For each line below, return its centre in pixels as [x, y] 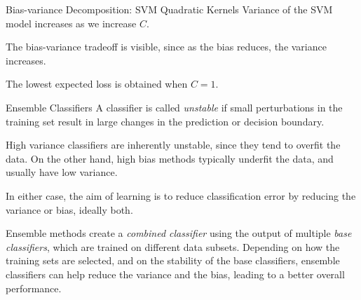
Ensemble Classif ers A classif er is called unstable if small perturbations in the [174, 107]
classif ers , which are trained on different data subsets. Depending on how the [173, 246]
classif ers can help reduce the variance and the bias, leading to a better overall [175, 274]
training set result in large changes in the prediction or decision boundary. [165, 121]
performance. [34, 288]
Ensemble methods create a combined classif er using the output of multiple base [179, 233]
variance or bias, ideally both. [69, 209]
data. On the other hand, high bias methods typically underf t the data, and [170, 158]
